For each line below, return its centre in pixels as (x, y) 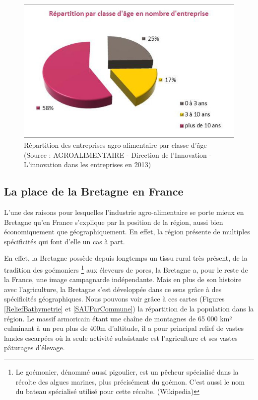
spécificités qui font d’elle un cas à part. (64, 241)
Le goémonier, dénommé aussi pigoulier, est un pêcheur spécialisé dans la (127, 372)
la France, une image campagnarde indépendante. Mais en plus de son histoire (123, 279)
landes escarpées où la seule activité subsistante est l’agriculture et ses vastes (121, 338)
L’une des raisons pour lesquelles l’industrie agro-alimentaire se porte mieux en (124, 212)
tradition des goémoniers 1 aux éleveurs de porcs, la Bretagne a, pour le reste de (126, 269)
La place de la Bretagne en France (94, 191)
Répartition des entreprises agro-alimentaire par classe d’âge (115, 145)
